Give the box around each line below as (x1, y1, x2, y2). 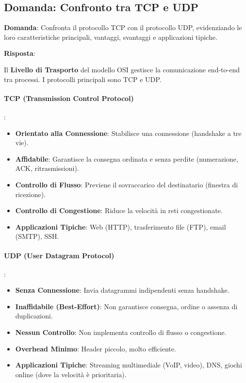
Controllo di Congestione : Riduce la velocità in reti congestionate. (15, 205, 223, 216)
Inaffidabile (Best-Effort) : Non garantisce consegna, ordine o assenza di (15, 301, 238, 311)
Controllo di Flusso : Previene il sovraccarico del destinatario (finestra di (15, 179, 238, 189)
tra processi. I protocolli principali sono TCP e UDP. (4, 74, 162, 84)
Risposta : (4, 48, 35, 58)
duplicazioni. (15, 311, 53, 321)
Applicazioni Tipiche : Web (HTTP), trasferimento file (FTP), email (15, 221, 226, 232)
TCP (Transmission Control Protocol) (4, 93, 134, 103)
